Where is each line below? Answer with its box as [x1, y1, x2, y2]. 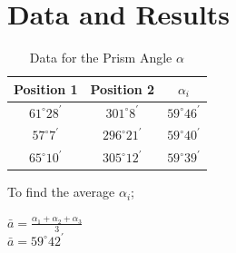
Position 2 [90, 79, 155, 98]
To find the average [7, 182, 115, 201]
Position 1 [14, 79, 78, 98]
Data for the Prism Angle [29, 48, 172, 67]
